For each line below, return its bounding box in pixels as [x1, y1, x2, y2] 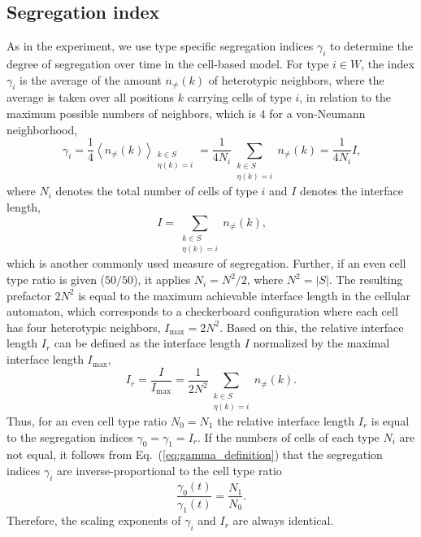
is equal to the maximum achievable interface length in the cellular [78, 286, 411, 303]
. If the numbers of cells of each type [197, 428, 380, 445]
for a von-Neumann [269, 104, 366, 121]
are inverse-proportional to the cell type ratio [57, 461, 282, 478]
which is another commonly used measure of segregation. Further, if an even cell [7, 255, 406, 272]
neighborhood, [7, 120, 78, 138]
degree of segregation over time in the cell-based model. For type [7, 55, 329, 72]
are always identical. [232, 512, 334, 529]
